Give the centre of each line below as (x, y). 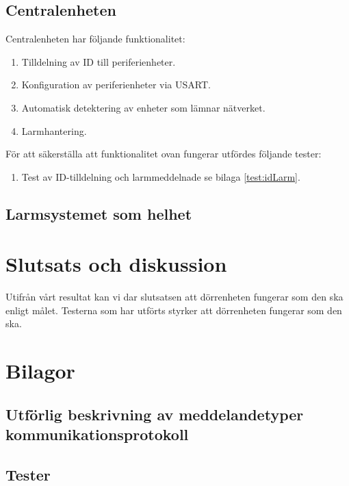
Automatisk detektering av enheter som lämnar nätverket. (143, 107)
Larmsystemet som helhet (99, 213)
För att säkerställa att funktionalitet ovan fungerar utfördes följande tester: (164, 154)
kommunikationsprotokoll (97, 434)
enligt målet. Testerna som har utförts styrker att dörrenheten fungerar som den (174, 310)
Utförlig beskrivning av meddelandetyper (155, 414)
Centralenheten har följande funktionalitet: (95, 39)
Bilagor (40, 371)
